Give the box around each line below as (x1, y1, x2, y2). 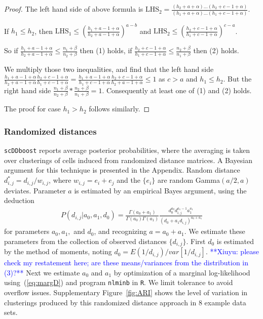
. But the (223, 73, 252, 84)
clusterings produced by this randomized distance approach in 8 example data (4, 297, 246, 307)
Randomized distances (4, 125, 97, 137)
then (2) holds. (193, 45, 239, 56)
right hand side (4, 85, 51, 95)
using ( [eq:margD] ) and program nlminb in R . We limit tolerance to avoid (4, 277, 233, 288)
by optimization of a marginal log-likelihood (114, 267, 250, 277)
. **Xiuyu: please (205, 246, 259, 257)
